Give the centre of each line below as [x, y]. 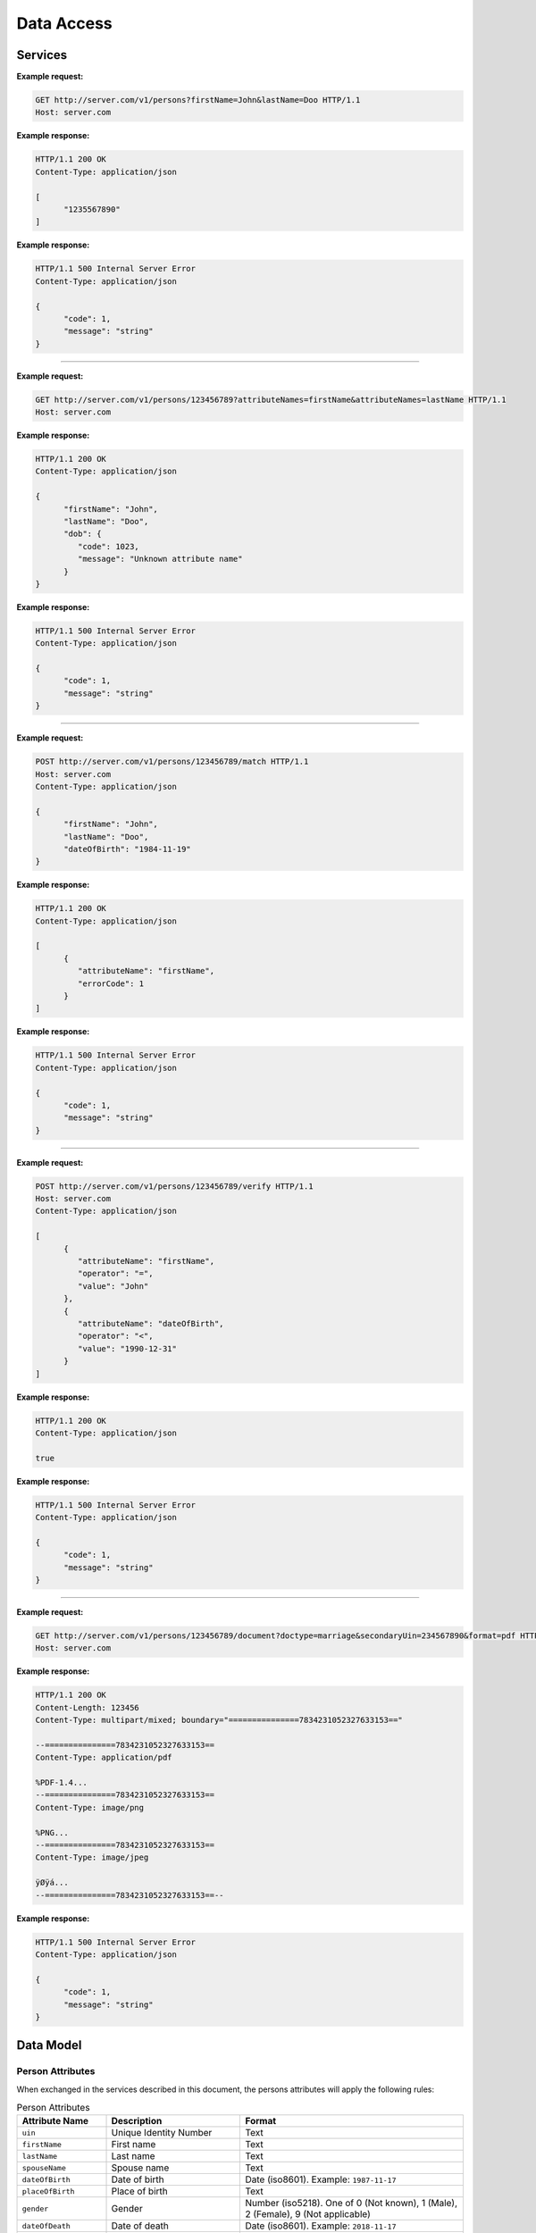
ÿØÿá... [52, 1883]
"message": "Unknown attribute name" [160, 559]
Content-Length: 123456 [88, 1707]
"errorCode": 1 [111, 983]
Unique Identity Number [162, 2133]
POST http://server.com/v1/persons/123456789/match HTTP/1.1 [172, 762]
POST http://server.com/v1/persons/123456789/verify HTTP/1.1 [174, 1186]
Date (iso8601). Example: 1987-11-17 [321, 2179]
